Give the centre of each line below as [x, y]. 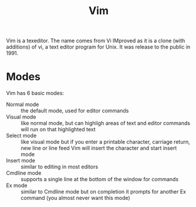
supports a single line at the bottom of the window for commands [100, 179]
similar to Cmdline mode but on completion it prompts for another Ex [104, 192]
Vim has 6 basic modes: [35, 93]
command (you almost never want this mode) [75, 198]
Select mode [21, 135]
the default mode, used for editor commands [75, 111]
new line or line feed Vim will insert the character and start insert [99, 148]
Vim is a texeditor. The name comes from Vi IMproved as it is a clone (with [96, 41]
